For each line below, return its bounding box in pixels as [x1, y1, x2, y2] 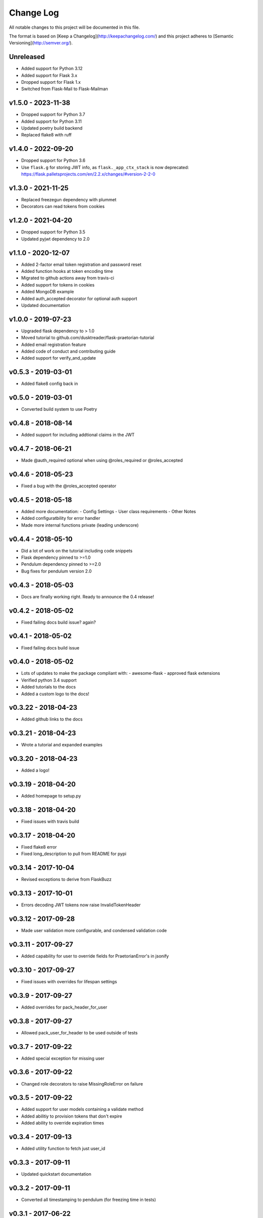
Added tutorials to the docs [21, 684, 76, 690]
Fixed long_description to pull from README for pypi [21, 851, 127, 857]
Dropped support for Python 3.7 [21, 112, 85, 117]
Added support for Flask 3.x [21, 72, 77, 78]
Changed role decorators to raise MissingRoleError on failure [21, 1081, 143, 1086]
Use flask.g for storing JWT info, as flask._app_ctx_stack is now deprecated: [21, 164, 189, 170]
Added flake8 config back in [21, 381, 78, 387]
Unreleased [9, 53, 45, 61]
